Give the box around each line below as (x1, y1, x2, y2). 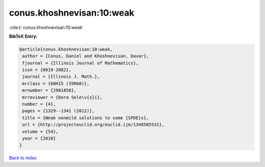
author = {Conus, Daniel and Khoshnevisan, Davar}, (22, 53, 149, 59)
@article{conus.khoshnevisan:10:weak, (19, 47, 113, 52)
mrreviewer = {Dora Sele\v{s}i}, (22, 95, 103, 100)
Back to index (9, 155, 37, 161)
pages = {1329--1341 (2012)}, (22, 108, 95, 114)
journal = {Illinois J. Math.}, (22, 74, 100, 79)
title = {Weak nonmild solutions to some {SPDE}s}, (22, 115, 149, 120)
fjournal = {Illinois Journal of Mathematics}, (22, 60, 139, 66)
